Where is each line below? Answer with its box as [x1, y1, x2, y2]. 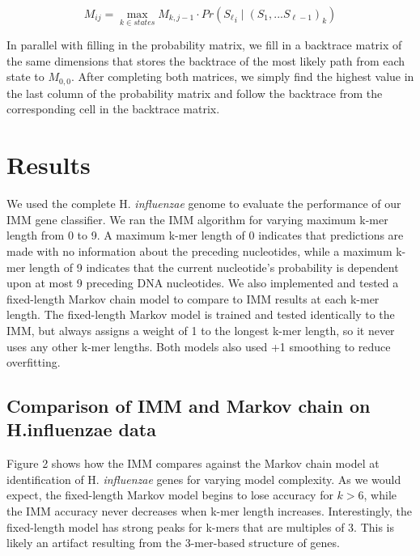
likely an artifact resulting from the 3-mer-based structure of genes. [6, 534, 340, 551]
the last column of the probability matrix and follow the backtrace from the [6, 84, 383, 101]
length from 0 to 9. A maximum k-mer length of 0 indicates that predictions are [6, 227, 404, 244]
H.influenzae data [6, 417, 156, 442]
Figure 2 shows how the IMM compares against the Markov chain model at [6, 455, 380, 472]
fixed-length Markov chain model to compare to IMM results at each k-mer [6, 290, 380, 307]
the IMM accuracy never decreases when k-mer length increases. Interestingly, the [6, 503, 413, 520]
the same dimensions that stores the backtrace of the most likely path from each [6, 52, 405, 69]
